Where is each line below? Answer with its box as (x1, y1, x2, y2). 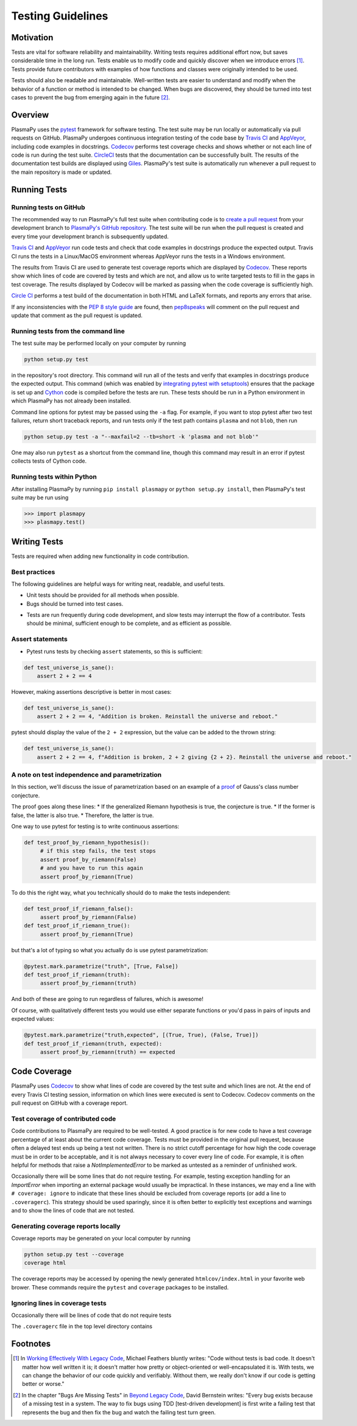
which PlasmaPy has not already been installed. (11, 397, 131, 405)
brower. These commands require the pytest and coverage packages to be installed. (11, 1283, 229, 1291)
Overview (11, 110, 49, 120)
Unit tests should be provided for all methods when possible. (26, 591, 179, 599)
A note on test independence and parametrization (11, 771, 161, 779)
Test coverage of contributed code (11, 1114, 116, 1123)
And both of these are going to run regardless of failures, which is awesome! (11, 996, 203, 1003)
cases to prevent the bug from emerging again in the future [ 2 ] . (11, 94, 170, 101)
